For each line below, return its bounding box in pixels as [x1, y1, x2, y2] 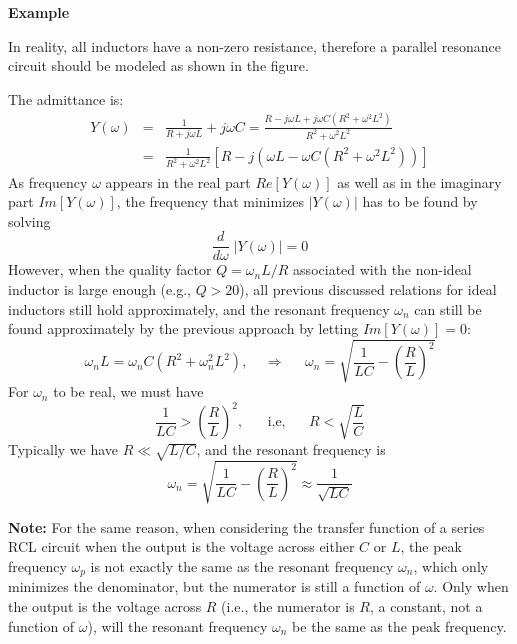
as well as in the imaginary [337, 171, 502, 192]
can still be [414, 298, 482, 319]
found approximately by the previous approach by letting [8, 318, 359, 339]
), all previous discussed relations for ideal [239, 278, 497, 299]
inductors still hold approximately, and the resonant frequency [8, 298, 390, 319]
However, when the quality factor [8, 259, 212, 280]
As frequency [8, 171, 88, 192]
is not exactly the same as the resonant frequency [90, 555, 394, 576]
